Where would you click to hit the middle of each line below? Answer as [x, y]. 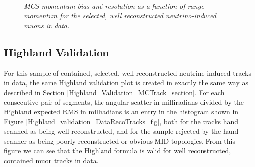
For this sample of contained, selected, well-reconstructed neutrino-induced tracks [127, 73]
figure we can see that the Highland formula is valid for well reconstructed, [118, 150]
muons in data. [47, 25]
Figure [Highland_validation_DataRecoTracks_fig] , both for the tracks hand [121, 121]
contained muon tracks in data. [51, 160]
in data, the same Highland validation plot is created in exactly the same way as [126, 83]
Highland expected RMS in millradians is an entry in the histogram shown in [121, 111]
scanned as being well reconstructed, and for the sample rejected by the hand [121, 131]
